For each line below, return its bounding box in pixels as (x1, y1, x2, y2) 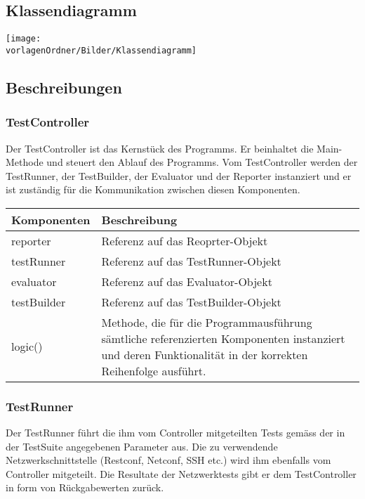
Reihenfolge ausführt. (101, 362, 206, 379)
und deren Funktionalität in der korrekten (101, 346, 308, 363)
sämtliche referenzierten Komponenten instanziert (101, 330, 345, 346)
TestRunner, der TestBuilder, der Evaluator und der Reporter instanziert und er (6, 168, 352, 183)
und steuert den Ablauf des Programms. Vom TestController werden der (46, 155, 358, 169)
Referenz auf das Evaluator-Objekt (101, 273, 272, 290)
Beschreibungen (6, 76, 122, 98)
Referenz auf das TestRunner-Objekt (101, 252, 281, 269)
